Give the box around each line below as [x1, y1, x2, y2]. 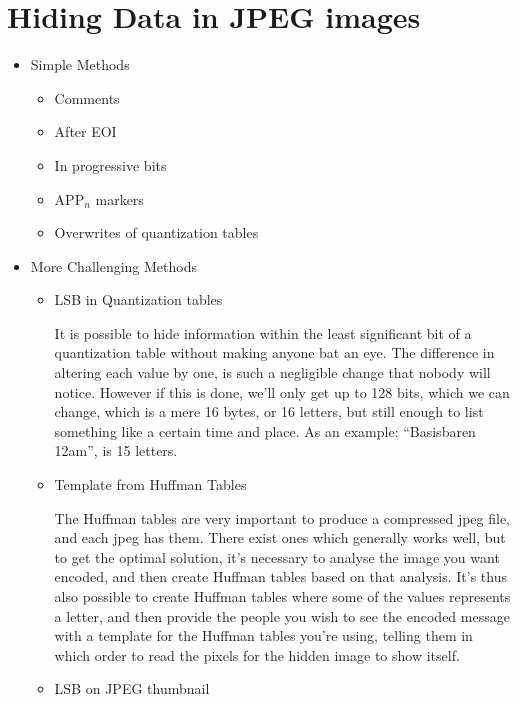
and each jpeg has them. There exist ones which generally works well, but [54, 527, 506, 548]
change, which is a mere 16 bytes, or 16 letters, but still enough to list [54, 401, 484, 422]
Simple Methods [30, 54, 130, 75]
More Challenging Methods [30, 255, 197, 276]
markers [95, 188, 144, 209]
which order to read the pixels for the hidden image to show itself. [54, 644, 460, 665]
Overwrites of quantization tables [54, 222, 259, 243]
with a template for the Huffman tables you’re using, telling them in [54, 625, 473, 646]
